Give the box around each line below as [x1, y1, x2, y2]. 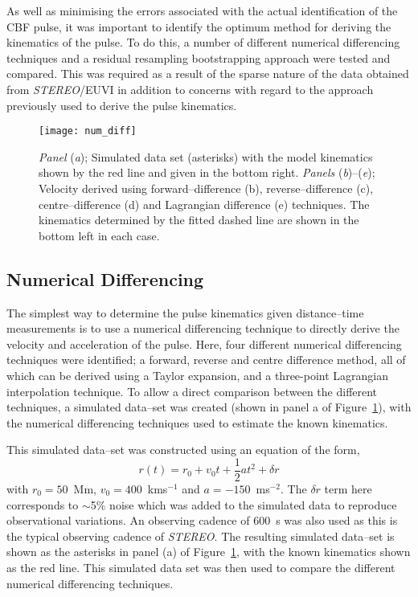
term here [324, 480, 372, 497]
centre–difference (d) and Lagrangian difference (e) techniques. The [39, 195, 370, 212]
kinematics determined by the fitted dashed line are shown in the [39, 211, 359, 228]
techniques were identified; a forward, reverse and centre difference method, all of [6, 351, 406, 368]
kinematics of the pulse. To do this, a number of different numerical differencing [6, 34, 400, 51]
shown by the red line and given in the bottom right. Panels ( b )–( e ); [39, 164, 375, 181]
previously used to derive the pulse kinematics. [6, 96, 237, 113]
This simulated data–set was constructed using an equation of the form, [6, 441, 360, 458]
